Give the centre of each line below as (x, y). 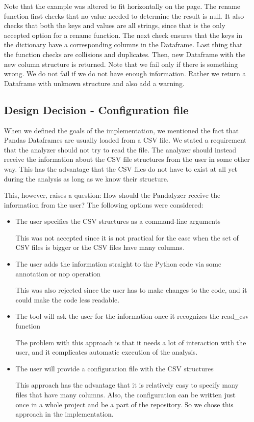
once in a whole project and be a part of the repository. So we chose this (124, 404)
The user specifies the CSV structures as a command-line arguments (118, 221)
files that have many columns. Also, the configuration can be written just (126, 395)
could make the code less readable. (67, 299)
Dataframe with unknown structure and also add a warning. (94, 83)
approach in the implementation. (64, 414)
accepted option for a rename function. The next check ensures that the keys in (123, 35)
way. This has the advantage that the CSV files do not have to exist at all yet (121, 168)
